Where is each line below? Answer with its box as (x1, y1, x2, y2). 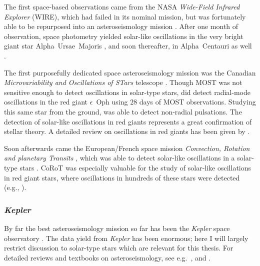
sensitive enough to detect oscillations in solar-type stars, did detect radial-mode (4, 86, 250, 97)
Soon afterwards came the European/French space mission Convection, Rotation (4, 142, 250, 153)
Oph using (96, 96, 128, 107)
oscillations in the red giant (4, 96, 88, 107)
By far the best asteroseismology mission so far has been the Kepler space (4, 222, 230, 233)
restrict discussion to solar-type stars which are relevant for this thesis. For (4, 242, 233, 253)
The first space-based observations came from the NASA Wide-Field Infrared (4, 1, 240, 11)
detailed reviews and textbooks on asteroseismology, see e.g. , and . (4, 252, 211, 262)
